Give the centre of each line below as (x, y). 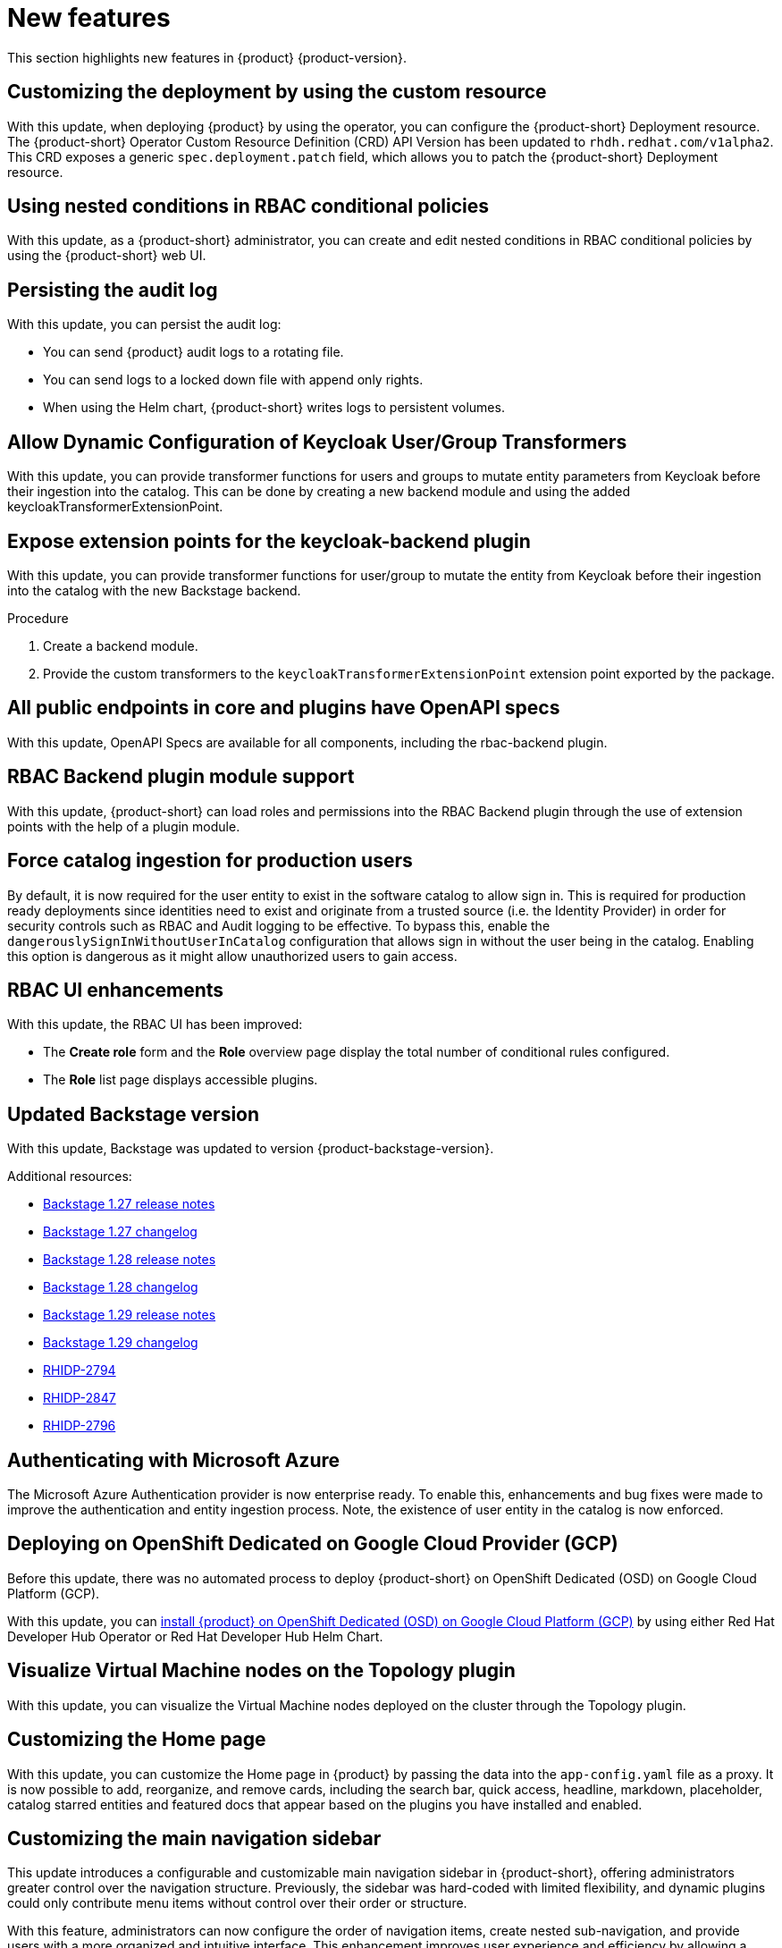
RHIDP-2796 (80, 1426)
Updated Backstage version (134, 1114)
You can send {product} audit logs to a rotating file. (193, 352)
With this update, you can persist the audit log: (144, 325)
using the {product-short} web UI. (107, 256)
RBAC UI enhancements (116, 990)
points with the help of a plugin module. (124, 826)
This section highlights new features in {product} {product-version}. (207, 57)
